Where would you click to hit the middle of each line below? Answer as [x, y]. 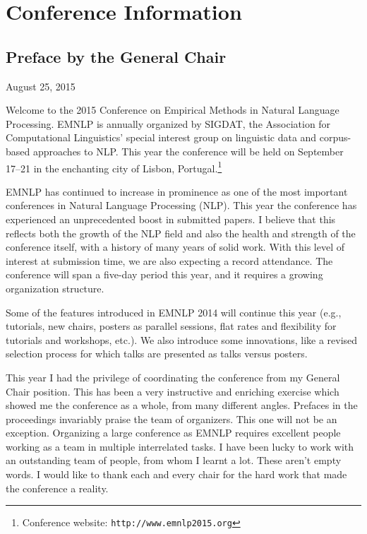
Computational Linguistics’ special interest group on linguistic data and [161, 137]
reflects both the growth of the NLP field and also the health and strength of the [181, 233]
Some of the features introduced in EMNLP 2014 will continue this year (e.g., [174, 312]
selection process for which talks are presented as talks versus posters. [157, 354]
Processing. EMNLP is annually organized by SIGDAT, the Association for [168, 123]
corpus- [335, 137]
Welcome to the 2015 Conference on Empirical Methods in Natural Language [173, 110]
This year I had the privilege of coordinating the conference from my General [173, 377]
